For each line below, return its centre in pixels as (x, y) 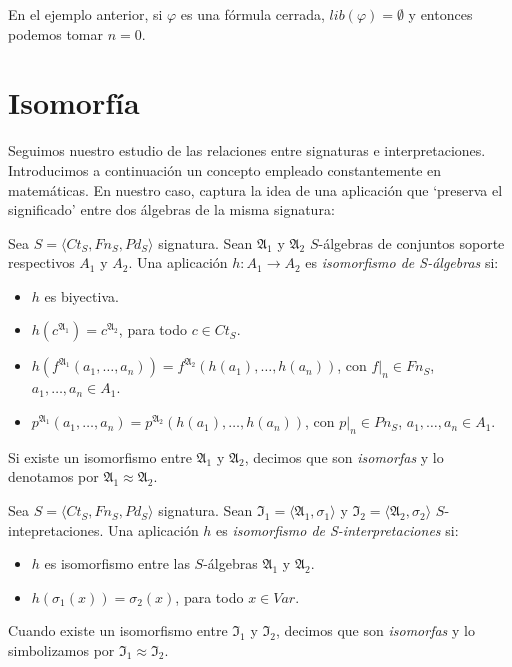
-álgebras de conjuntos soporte (411, 242)
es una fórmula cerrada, (252, 14)
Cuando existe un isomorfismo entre (118, 630)
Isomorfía (74, 102)
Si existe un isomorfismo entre (100, 456)
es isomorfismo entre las (117, 563)
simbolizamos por (61, 650)
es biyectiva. (81, 295)
